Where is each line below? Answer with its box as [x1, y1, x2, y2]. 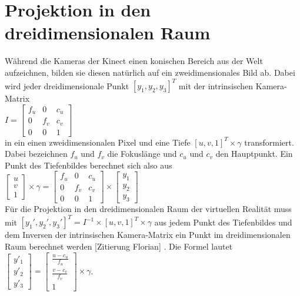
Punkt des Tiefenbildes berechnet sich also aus [5, 159, 172, 171]
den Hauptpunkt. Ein [215, 147, 293, 160]
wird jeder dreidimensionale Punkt [5, 79, 129, 91]
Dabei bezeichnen [5, 147, 68, 160]
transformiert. [244, 136, 294, 148]
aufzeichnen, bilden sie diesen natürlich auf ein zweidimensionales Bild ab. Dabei [5, 66, 295, 78]
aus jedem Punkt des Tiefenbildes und [154, 216, 292, 228]
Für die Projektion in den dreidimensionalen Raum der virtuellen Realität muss [5, 203, 292, 215]
